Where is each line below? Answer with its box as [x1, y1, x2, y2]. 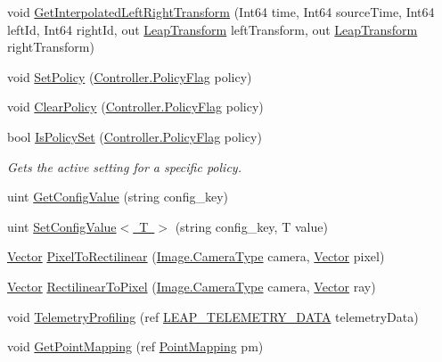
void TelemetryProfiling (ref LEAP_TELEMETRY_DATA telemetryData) [7, 307, 419, 325]
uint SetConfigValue [7, 217, 117, 235]
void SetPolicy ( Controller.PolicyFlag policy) [7, 67, 252, 86]
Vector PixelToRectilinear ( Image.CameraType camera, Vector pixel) [7, 247, 385, 266]
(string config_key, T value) [175, 217, 328, 235]
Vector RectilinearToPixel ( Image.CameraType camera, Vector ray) [7, 276, 376, 295]
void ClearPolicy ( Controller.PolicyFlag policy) [7, 97, 264, 116]
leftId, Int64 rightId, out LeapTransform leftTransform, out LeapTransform [7, 20, 418, 38]
